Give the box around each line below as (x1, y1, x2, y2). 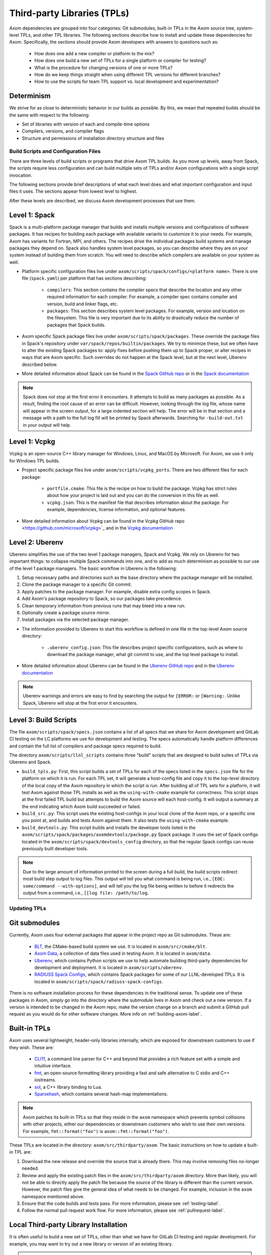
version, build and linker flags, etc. (47, 301, 118, 307)
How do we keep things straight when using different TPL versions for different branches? (34, 71, 221, 77)
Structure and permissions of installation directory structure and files (22, 135, 165, 141)
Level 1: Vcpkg (9, 437, 55, 446)
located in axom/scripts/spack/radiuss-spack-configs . (34, 978, 163, 984)
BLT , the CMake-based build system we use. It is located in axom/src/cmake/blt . (34, 943, 207, 949)
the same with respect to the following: (9, 112, 90, 118)
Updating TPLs (9, 905, 46, 912)
